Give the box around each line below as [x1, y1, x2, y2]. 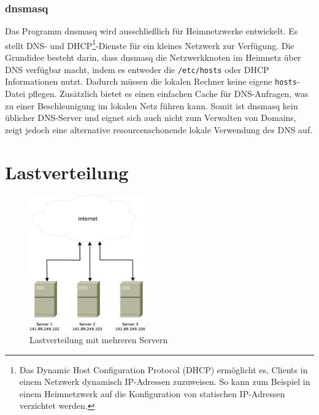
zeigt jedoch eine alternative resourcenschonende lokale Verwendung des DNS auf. [5, 123, 313, 136]
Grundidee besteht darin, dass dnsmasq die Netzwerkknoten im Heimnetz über [5, 51, 301, 64]
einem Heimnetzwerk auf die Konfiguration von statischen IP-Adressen [19, 387, 285, 400]
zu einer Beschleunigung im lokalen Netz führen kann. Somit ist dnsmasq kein [5, 99, 298, 112]
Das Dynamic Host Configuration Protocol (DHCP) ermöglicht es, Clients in [19, 363, 308, 376]
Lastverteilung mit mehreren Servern [29, 333, 168, 346]
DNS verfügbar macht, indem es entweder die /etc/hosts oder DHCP [5, 63, 269, 76]
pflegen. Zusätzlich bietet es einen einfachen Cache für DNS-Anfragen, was [28, 87, 309, 99]
